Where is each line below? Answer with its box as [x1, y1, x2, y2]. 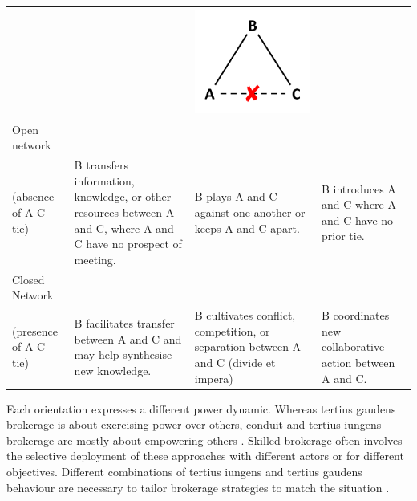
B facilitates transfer [74, 314, 175, 331]
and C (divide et [194, 353, 276, 370]
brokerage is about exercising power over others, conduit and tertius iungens [6, 416, 382, 433]
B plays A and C [194, 188, 277, 205]
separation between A [194, 338, 302, 355]
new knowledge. [74, 361, 152, 378]
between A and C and [74, 330, 182, 347]
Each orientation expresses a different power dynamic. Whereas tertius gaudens [6, 400, 396, 417]
